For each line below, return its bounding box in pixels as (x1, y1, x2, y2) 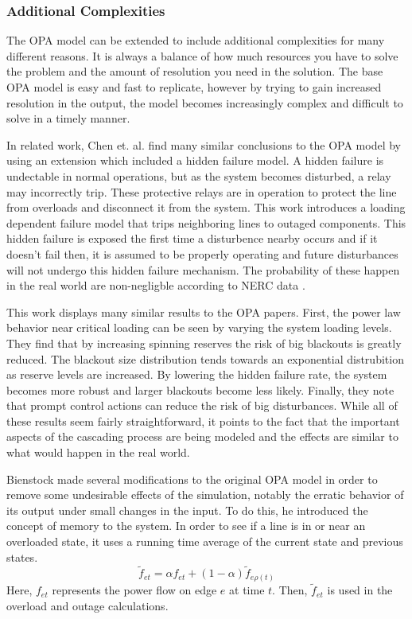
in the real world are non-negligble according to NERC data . (6, 277, 305, 294)
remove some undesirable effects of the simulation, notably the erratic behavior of (6, 486, 404, 503)
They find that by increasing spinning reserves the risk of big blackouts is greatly (6, 334, 402, 351)
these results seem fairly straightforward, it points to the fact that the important (6, 412, 400, 429)
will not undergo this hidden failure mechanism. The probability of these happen (6, 261, 400, 278)
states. (6, 548, 38, 565)
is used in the (327, 582, 393, 598)
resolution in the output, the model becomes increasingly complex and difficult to (6, 94, 403, 111)
